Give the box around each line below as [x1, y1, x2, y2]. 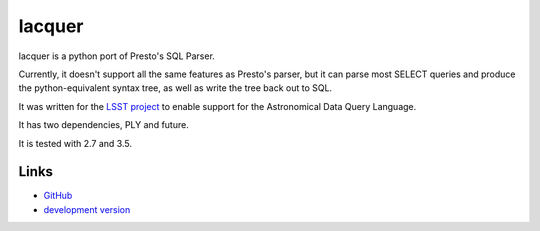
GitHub [43, 190, 73, 202]
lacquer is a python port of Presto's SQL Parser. [18, 50, 215, 62]
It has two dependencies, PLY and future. [18, 119, 189, 131]
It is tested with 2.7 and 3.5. [18, 137, 132, 149]
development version [43, 203, 131, 215]
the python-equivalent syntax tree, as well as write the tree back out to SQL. [18, 82, 333, 94]
